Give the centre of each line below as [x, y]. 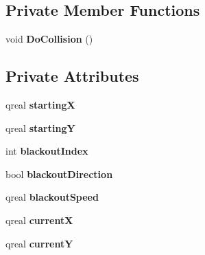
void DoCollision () [49, 39]
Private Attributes [72, 76]
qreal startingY [40, 127]
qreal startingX [40, 104]
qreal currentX [39, 220]
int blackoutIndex [47, 151]
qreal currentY [39, 243]
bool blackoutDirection [59, 174]
